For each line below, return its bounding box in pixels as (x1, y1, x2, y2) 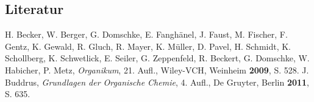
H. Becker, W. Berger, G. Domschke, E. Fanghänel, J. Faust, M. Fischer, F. (5, 28, 288, 41)
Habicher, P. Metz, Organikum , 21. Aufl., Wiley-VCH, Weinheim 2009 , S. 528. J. (5, 63, 309, 76)
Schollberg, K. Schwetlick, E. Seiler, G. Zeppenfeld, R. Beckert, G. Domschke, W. (5, 52, 310, 64)
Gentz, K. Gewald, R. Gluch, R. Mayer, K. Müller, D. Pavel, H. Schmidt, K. (5, 39, 291, 52)
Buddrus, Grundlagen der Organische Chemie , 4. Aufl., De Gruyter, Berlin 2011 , (5, 75, 310, 88)
